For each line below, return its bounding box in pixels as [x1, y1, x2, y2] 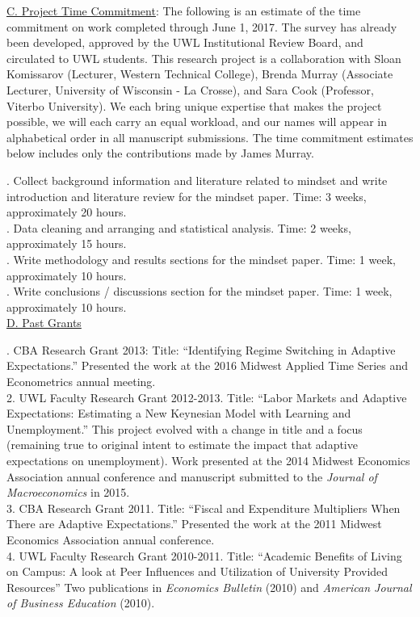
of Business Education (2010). [6, 594, 155, 611]
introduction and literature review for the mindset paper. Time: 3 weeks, [6, 187, 367, 204]
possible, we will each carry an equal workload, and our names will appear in [6, 113, 387, 130]
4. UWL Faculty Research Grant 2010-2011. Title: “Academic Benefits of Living [6, 547, 402, 564]
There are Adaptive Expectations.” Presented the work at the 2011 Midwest [6, 515, 382, 532]
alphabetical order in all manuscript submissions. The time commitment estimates [6, 128, 414, 145]
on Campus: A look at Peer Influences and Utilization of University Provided [6, 563, 388, 580]
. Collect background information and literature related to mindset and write [6, 171, 388, 188]
